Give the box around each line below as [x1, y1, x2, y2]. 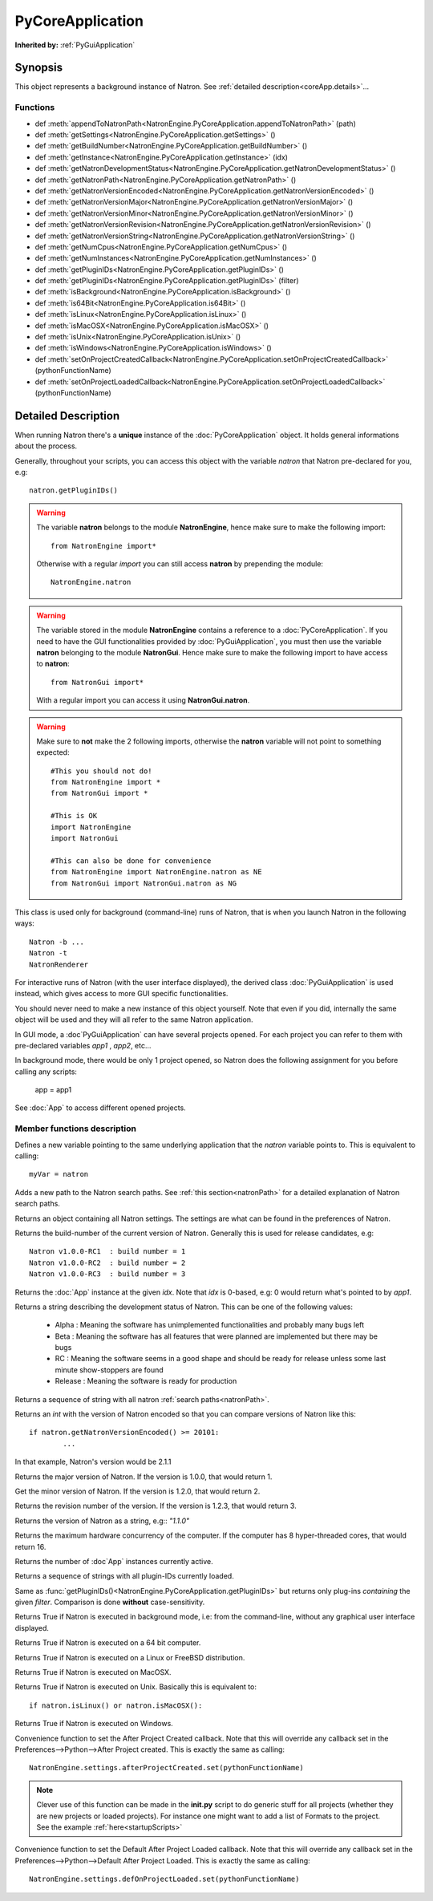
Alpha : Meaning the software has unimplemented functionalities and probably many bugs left [55, 1320, 365, 1330]
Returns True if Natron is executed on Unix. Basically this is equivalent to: [14, 1682, 257, 1692]
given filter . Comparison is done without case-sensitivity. [14, 1597, 205, 1607]
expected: [36, 748, 70, 757]
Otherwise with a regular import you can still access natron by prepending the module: [36, 559, 324, 569]
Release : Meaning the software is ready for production [55, 1376, 237, 1386]
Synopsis [14, 61, 63, 75]
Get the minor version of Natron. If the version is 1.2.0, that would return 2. [14, 1486, 261, 1496]
